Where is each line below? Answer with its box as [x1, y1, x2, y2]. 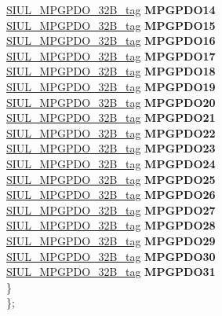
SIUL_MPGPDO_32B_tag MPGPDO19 [6, 78, 216, 94]
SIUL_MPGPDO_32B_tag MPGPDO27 [6, 201, 216, 218]
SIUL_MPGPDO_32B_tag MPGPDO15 [6, 17, 216, 33]
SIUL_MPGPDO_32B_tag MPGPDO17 [6, 47, 216, 64]
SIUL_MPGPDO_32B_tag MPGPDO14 [6, 2, 216, 17]
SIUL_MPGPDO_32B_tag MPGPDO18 [6, 63, 216, 79]
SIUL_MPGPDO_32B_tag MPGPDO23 [6, 140, 216, 156]
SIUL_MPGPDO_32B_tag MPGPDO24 [6, 155, 216, 171]
